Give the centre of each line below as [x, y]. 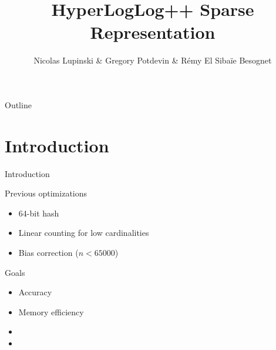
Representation [153, 32]
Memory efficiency [51, 311]
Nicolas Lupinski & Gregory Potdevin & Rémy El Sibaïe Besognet [153, 60]
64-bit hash [39, 213]
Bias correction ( [48, 252]
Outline [18, 104]
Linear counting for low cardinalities [84, 233]
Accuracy [35, 292]
